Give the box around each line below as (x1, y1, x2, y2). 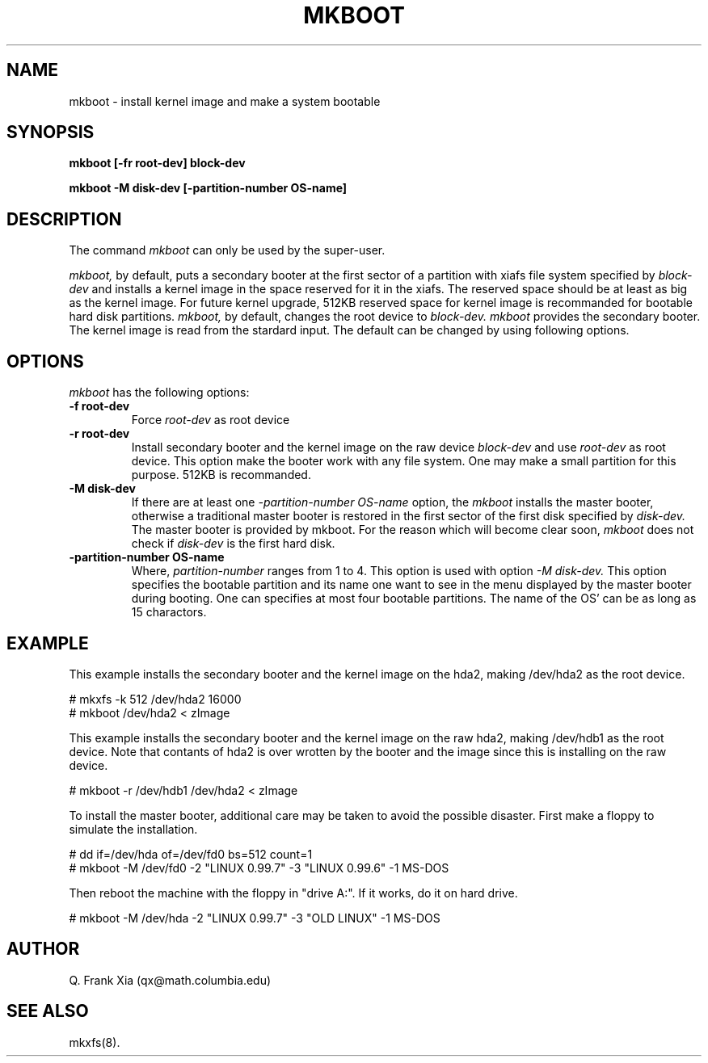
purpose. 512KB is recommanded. (131, 468, 311, 482)
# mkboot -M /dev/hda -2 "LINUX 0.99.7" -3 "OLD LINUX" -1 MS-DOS (69, 910, 440, 925)
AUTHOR (6, 939, 80, 960)
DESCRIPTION (6, 208, 122, 229)
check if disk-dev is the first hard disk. (131, 536, 335, 551)
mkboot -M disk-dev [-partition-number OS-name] (69, 181, 348, 195)
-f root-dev (69, 399, 130, 414)
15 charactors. (131, 605, 207, 620)
